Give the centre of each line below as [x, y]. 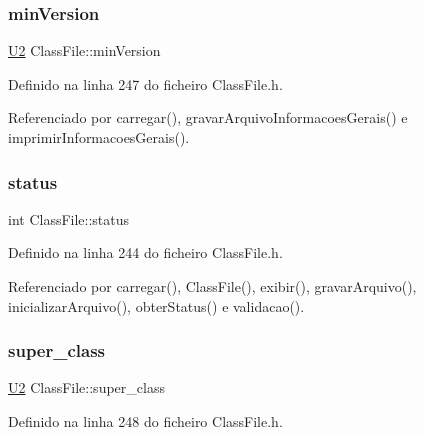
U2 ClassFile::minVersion [84, 50]
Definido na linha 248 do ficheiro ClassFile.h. [145, 421]
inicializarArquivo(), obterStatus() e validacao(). [156, 305]
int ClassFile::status [69, 218]
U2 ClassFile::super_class [86, 387]
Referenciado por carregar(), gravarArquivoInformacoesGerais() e [208, 117]
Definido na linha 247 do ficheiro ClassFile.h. [145, 83]
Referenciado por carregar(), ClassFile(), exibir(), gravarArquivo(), [212, 286]
